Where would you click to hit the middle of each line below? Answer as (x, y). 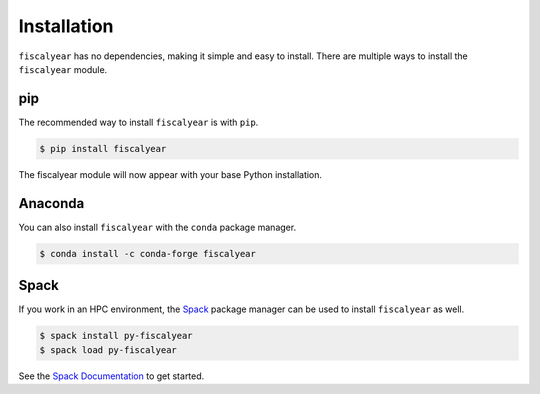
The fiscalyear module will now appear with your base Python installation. (170, 174)
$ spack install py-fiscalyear (116, 336)
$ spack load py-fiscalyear (108, 349)
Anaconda (51, 203)
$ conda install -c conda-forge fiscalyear (148, 253)
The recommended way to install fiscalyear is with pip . (138, 122)
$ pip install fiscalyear (103, 148)
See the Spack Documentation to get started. (111, 376)
